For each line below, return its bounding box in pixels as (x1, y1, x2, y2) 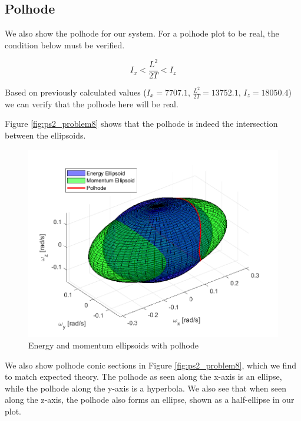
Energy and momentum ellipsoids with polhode (28, 339, 199, 351)
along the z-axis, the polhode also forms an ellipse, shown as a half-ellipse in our (5, 393, 295, 406)
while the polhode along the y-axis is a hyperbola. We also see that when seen (5, 381, 286, 394)
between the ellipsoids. (5, 129, 86, 142)
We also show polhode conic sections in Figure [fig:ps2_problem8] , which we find (5, 358, 296, 371)
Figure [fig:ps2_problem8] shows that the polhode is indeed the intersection (5, 117, 278, 130)
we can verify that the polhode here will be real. (5, 97, 178, 110)
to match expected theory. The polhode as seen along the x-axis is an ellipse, (5, 370, 282, 383)
